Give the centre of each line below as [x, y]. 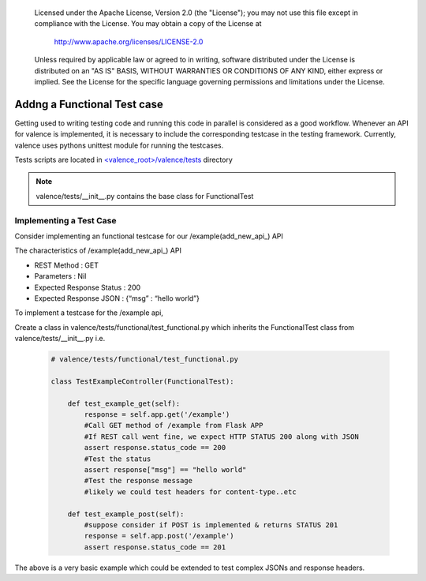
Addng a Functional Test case [89, 104]
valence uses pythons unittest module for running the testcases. [119, 145]
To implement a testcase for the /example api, [89, 313]
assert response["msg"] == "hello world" [165, 469]
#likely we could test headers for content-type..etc [190, 492]
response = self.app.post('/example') [159, 536]
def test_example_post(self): [126, 514]
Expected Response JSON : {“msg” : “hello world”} [117, 298]
